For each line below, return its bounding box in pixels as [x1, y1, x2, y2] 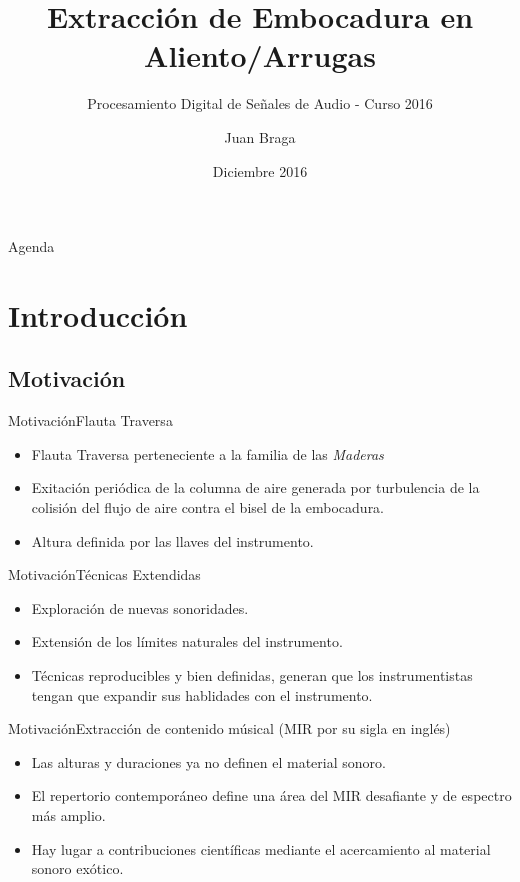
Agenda [8, 236, 55, 257]
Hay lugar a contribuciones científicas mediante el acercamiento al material [31, 838, 491, 859]
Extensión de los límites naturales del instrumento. [31, 631, 343, 652]
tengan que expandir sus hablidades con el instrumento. [31, 684, 373, 705]
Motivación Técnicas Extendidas [8, 564, 201, 585]
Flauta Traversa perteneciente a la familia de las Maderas [31, 443, 384, 464]
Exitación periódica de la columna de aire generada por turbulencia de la [31, 477, 480, 498]
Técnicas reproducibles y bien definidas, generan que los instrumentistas [31, 665, 473, 686]
